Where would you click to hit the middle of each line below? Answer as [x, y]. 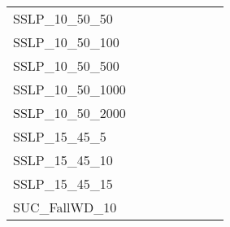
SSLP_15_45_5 [60, 136]
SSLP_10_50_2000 [69, 113]
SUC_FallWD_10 [65, 207]
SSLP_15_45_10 [63, 160]
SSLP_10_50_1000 [69, 89]
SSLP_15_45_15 [63, 183]
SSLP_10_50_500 [66, 65]
